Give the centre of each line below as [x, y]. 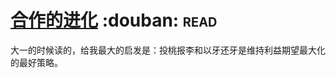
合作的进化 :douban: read [114, 20]
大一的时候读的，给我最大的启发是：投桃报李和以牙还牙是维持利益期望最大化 [168, 50]
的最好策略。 [36, 62]
